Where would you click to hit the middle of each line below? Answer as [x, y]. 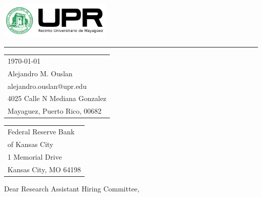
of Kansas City [30, 144]
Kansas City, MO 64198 [44, 169]
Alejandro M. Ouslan [40, 73]
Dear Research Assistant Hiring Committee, [72, 188]
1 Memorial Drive [35, 156]
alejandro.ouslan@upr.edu [47, 86]
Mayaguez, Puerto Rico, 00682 [55, 111]
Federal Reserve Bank [41, 132]
